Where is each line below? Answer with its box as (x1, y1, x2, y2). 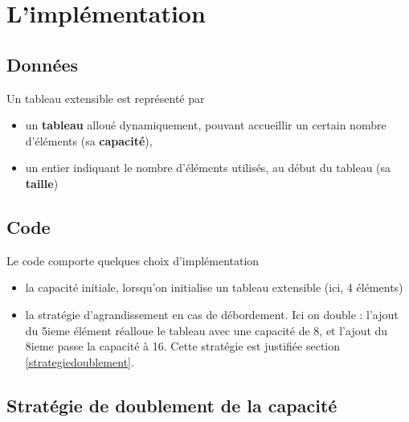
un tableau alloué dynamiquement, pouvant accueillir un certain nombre (25, 117, 387, 133)
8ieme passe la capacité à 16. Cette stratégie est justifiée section (25, 338, 341, 354)
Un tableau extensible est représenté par (6, 89, 205, 106)
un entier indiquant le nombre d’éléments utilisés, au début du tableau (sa (25, 159, 391, 176)
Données (6, 51, 79, 76)
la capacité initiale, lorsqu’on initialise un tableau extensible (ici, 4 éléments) (25, 279, 403, 296)
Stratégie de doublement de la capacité (6, 392, 337, 417)
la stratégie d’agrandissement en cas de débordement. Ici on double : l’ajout (25, 305, 399, 322)
